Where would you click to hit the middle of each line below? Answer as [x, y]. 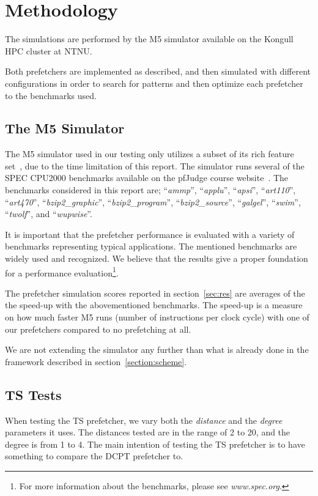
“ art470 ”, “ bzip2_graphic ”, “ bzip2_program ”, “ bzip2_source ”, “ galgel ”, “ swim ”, [153, 202]
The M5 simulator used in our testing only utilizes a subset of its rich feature [150, 154]
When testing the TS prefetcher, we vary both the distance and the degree [144, 420]
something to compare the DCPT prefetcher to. [94, 456]
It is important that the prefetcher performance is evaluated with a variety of [150, 234]
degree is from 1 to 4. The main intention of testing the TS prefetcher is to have [155, 444]
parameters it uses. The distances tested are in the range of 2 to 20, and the [148, 432]
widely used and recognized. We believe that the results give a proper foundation [157, 258]
